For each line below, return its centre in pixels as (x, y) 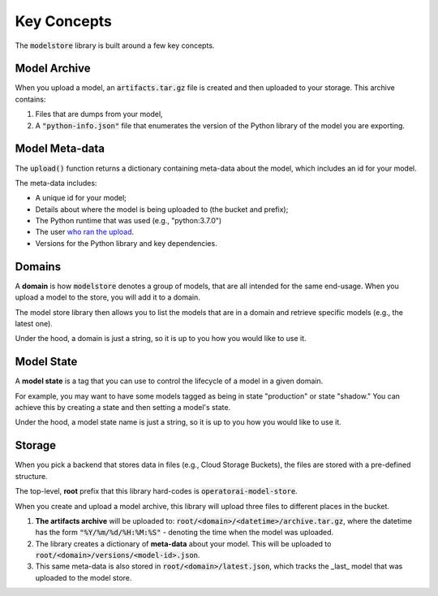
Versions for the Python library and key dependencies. (127, 243)
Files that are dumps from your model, (99, 114)
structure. (31, 476)
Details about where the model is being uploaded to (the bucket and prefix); (162, 209)
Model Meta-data (60, 149)
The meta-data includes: (56, 183)
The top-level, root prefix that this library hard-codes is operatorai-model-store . (156, 491)
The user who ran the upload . (85, 232)
